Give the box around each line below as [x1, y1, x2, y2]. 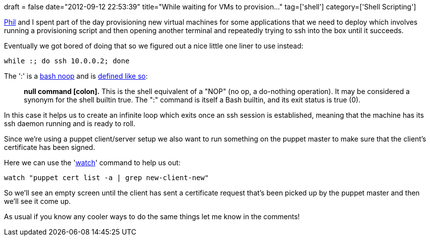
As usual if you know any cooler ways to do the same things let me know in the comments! [4, 212, 300, 221]
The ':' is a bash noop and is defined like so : [4, 72, 148, 80]
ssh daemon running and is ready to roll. [4, 119, 135, 128]
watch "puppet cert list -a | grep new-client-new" [4, 174, 209, 182]
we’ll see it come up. [4, 197, 71, 205]
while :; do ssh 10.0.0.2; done [4, 57, 129, 65]
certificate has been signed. [4, 143, 95, 151]
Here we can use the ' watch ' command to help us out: [4, 158, 181, 167]
